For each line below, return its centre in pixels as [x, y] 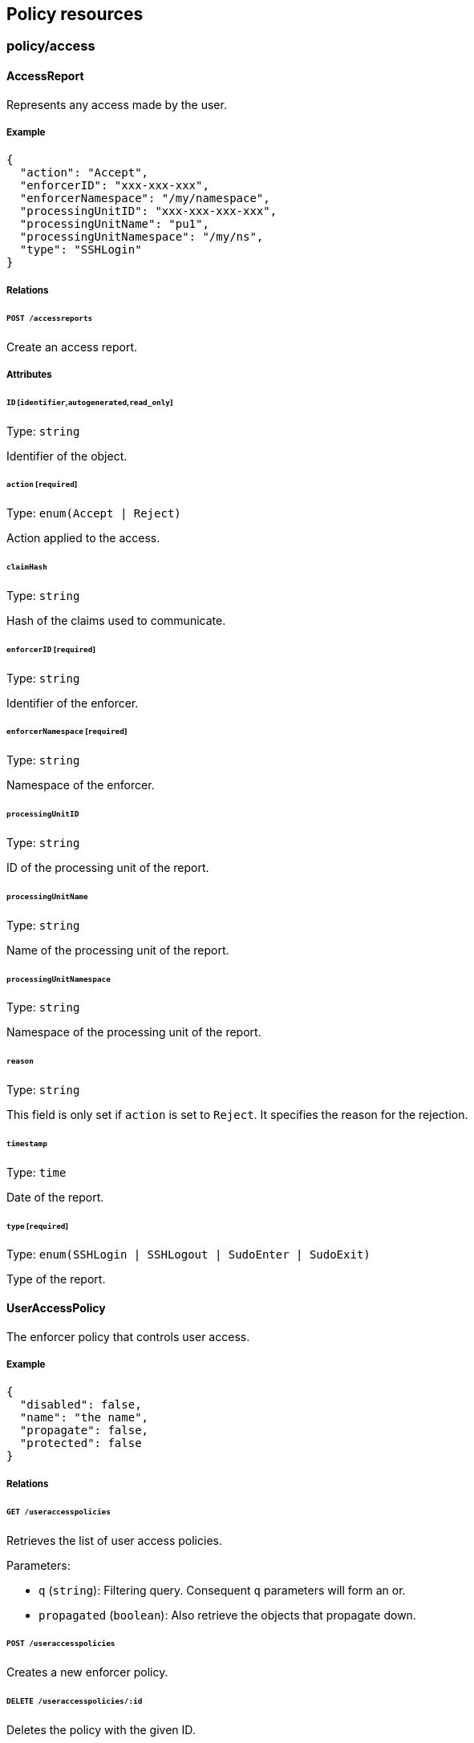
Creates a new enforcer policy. [87, 1672]
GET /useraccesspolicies [59, 1511]
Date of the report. [55, 1197]
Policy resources [75, 14]
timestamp [27, 1143]
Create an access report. [72, 347]
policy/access [51, 46]
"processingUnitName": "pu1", [114, 224]
